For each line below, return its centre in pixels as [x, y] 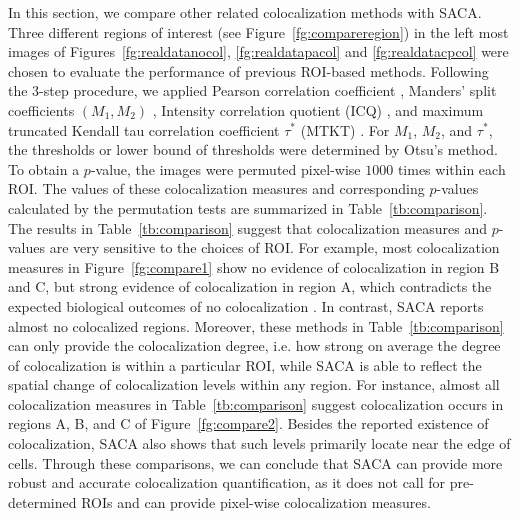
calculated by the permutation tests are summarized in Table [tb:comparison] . [248, 207]
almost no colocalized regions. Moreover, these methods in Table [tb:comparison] [256, 325]
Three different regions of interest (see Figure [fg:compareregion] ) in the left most [258, 31]
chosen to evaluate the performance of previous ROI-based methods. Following [248, 70]
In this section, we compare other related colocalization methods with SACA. [245, 12]
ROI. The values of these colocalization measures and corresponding [216, 188]
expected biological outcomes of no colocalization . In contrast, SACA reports [246, 305]
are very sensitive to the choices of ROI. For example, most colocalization [274, 247]
